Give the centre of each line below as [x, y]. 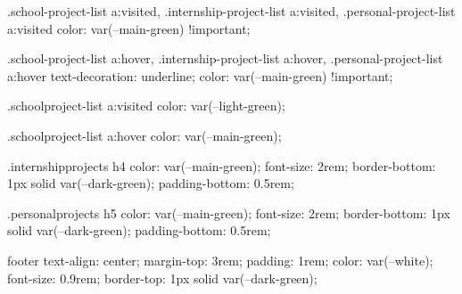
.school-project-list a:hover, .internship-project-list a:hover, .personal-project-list [225, 58]
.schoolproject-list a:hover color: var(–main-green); [144, 135]
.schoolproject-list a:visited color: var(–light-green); [146, 106]
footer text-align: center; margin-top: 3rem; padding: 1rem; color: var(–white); [220, 260]
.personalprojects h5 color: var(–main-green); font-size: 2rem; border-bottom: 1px [229, 212]
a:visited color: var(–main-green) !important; [129, 28]
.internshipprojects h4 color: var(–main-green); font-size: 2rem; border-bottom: [222, 165]
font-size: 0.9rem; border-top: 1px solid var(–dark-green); [162, 278]
